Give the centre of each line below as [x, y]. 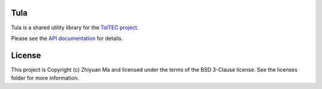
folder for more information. [45, 78]
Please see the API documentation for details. [67, 38]
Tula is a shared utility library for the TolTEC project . [75, 27]
